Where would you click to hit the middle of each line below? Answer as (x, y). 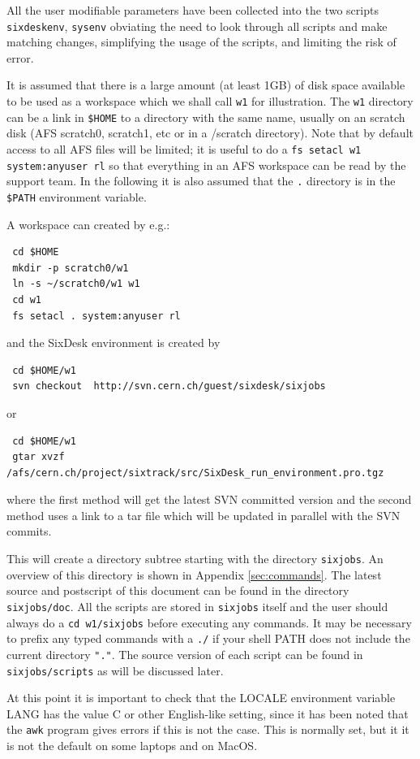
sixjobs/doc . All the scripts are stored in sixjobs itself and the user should (197, 606)
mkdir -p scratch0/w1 (71, 268)
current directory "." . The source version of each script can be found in (185, 654)
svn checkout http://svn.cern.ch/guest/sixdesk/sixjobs (169, 386)
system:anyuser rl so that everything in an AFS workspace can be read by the (206, 165)
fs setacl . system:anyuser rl (96, 316)
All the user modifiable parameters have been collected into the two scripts (193, 10)
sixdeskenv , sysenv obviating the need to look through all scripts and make (197, 26)
